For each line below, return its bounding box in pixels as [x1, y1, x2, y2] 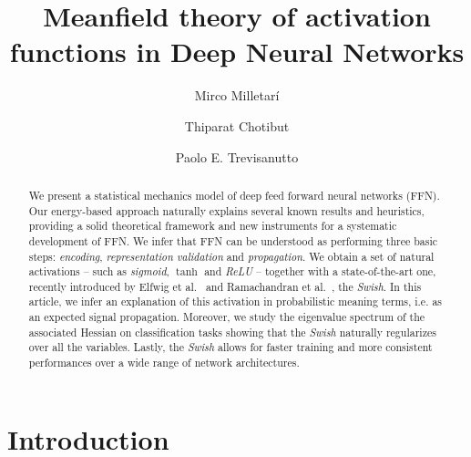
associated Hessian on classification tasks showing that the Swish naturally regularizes [28, 324, 436, 339]
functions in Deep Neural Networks [9, 33, 465, 70]
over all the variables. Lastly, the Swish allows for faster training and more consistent [28, 339, 433, 355]
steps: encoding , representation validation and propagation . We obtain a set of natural [28, 248, 435, 264]
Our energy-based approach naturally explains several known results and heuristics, [28, 203, 425, 218]
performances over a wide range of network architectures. [28, 355, 300, 370]
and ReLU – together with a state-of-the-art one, [204, 264, 436, 279]
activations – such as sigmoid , [28, 264, 169, 279]
